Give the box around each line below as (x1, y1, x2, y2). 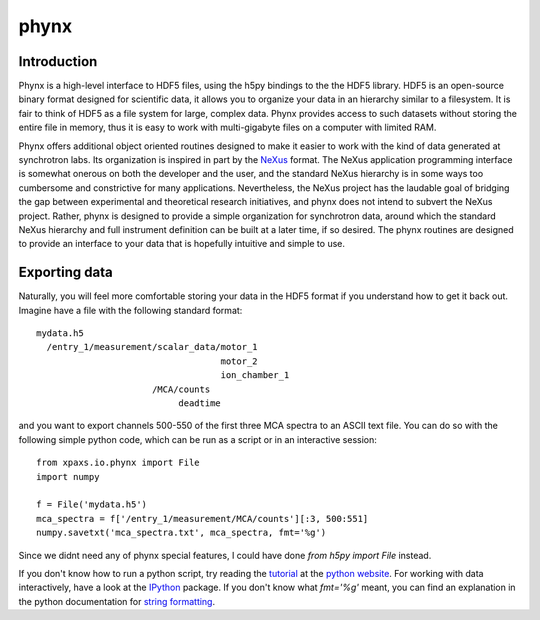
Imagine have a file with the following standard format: (18, 304, 243, 316)
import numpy (36, 471, 100, 482)
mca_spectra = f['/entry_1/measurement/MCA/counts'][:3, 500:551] (36, 513, 369, 524)
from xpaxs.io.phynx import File (36, 457, 200, 469)
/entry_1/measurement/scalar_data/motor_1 (46, 341, 259, 353)
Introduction (18, 53, 98, 70)
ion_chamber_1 (220, 370, 290, 381)
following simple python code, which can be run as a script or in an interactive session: (18, 433, 377, 445)
